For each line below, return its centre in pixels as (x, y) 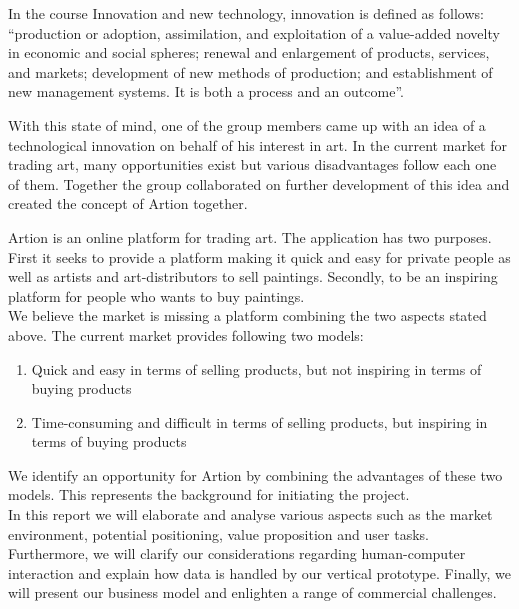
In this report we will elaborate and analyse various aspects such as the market (250, 514)
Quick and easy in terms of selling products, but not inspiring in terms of (256, 368)
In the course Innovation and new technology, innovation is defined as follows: (246, 13)
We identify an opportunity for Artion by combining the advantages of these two (255, 474)
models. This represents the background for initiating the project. (209, 494)
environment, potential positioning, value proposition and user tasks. (218, 533)
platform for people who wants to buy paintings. (156, 295)
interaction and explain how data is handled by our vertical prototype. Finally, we (259, 572)
